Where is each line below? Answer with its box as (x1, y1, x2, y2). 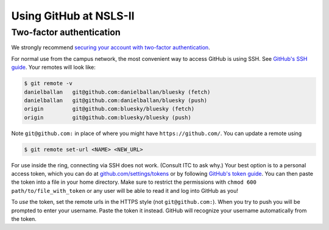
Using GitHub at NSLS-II (11, 9, 135, 23)
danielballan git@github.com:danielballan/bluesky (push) (24, 97, 208, 103)
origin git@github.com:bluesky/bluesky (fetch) (24, 105, 195, 113)
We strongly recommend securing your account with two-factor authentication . (11, 44, 210, 51)
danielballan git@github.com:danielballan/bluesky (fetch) (24, 88, 211, 96)
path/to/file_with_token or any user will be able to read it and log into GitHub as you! (11, 187, 239, 194)
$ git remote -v (24, 80, 73, 87)
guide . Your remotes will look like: (11, 64, 96, 71)
